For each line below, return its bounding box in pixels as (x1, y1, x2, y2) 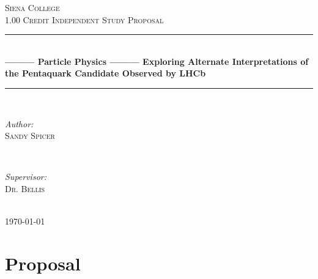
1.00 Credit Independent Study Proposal (5, 13, 164, 26)
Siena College (5, 1, 60, 13)
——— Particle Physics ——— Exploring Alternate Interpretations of (5, 54, 309, 67)
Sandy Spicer (5, 129, 55, 142)
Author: (5, 117, 34, 130)
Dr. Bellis (5, 182, 45, 195)
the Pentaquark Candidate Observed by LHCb (5, 67, 206, 80)
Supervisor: (5, 170, 46, 183)
